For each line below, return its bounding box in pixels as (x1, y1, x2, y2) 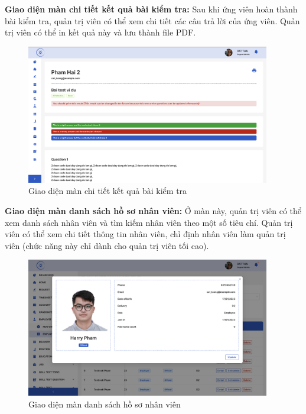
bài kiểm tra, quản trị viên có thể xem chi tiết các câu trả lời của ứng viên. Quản (5, 14, 300, 27)
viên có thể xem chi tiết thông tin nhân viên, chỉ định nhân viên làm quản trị (5, 228, 286, 240)
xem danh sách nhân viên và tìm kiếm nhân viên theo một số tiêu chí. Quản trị (5, 216, 293, 228)
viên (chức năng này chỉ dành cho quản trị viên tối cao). (5, 239, 209, 251)
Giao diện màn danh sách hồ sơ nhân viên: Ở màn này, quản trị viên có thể (5, 205, 302, 217)
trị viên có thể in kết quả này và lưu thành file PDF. (5, 26, 196, 38)
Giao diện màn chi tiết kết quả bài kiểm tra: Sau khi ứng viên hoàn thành (5, 3, 298, 15)
